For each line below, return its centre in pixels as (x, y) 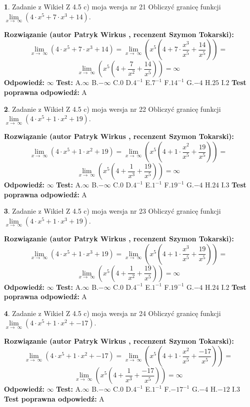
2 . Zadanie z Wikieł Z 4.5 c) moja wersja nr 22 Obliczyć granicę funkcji (112, 109)
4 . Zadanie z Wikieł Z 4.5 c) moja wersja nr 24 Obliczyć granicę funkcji (112, 313)
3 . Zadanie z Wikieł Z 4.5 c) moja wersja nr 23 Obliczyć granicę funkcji (112, 211)
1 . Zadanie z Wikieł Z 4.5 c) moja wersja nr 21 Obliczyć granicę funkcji (112, 6)
